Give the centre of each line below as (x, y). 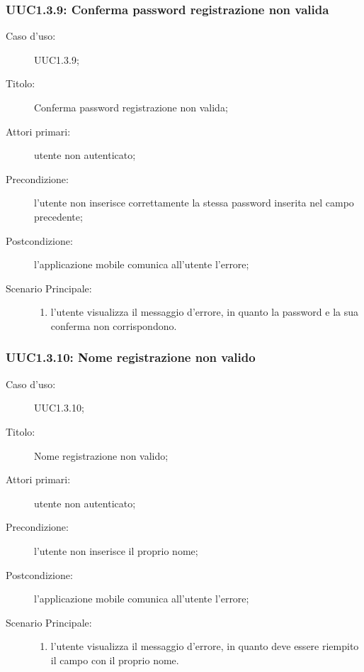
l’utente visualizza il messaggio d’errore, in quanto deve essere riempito (205, 646)
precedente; (58, 216)
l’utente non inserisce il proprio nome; (116, 550)
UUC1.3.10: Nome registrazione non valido (131, 357)
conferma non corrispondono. (114, 325)
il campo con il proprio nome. (115, 660)
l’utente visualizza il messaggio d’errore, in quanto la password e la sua (205, 312)
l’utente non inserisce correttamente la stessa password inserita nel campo (194, 203)
